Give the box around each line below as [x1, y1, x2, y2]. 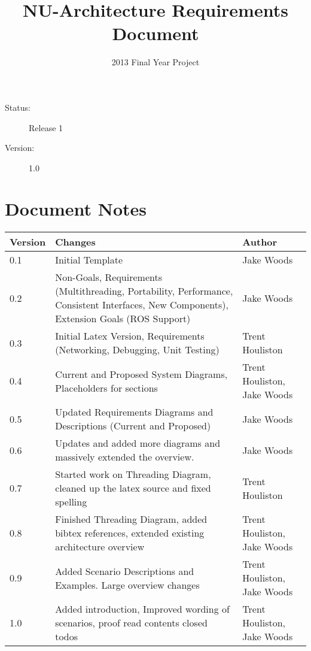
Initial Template [55, 253, 123, 267]
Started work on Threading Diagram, [55, 467, 211, 482]
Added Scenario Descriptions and [55, 564, 194, 578]
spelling [55, 495, 87, 509]
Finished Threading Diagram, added [55, 512, 208, 526]
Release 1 [29, 121, 63, 134]
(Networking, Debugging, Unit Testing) [55, 343, 219, 357]
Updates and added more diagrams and [55, 436, 221, 450]
